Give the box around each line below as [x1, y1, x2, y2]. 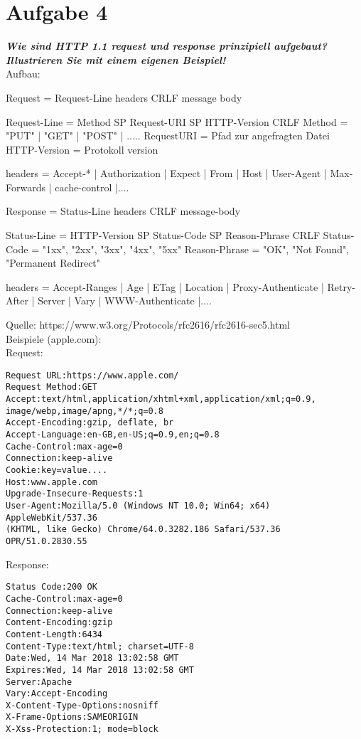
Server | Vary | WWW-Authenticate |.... [38, 293, 212, 308]
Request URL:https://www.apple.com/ [6, 370, 179, 381]
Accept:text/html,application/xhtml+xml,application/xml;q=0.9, [6, 394, 316, 405]
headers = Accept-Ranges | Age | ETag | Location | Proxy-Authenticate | [6, 279, 324, 294]
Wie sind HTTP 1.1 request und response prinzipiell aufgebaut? [6, 38, 328, 53]
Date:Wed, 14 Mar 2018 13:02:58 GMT [6, 653, 179, 664]
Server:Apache [6, 676, 72, 687]
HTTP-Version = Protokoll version [6, 142, 158, 156]
